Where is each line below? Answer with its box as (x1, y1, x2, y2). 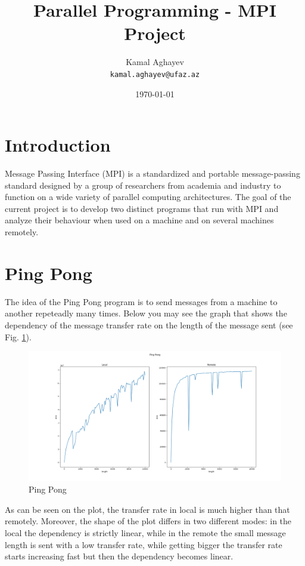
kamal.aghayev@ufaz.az (110, 70, 200, 79)
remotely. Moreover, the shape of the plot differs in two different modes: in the (5, 515, 292, 527)
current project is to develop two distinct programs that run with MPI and (5, 202, 279, 214)
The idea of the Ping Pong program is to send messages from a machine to (5, 295, 278, 307)
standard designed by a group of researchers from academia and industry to (5, 179, 281, 191)
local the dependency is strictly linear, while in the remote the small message (5, 526, 286, 539)
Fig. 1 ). (5, 330, 32, 343)
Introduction (5, 133, 111, 157)
